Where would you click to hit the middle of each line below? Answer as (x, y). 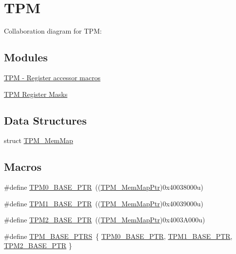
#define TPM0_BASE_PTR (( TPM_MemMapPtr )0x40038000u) (104, 187)
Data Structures (45, 120)
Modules (26, 57)
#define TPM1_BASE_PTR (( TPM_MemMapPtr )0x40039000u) (104, 203)
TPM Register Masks (36, 94)
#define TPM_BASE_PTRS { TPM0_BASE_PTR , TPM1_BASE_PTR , (118, 236)
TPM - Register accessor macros (52, 77)
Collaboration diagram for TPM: (53, 31)
